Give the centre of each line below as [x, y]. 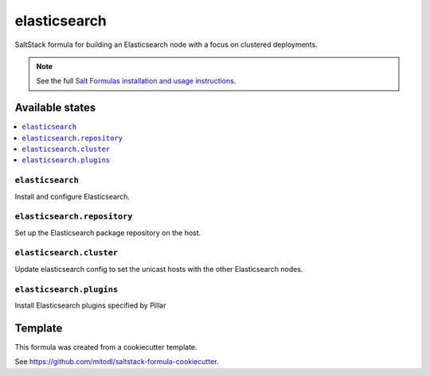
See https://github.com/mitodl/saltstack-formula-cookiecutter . [117, 362]
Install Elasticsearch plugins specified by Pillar [90, 305]
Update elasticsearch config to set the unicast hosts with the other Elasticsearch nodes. [159, 269]
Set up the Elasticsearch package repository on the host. [108, 233]
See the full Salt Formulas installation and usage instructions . [136, 81]
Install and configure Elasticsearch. [72, 196]
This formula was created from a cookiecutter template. [106, 347]
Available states [55, 108]
